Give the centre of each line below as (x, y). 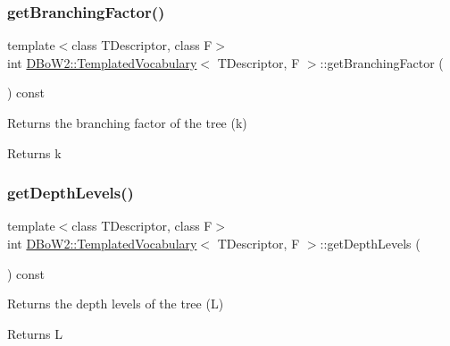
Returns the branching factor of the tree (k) (127, 122)
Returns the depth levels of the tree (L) (116, 304)
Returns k (34, 152)
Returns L (35, 333)
